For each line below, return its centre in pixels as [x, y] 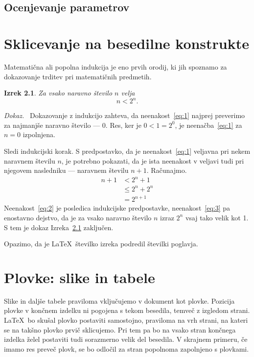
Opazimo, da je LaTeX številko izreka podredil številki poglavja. [101, 244]
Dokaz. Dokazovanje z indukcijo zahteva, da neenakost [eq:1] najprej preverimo [125, 115]
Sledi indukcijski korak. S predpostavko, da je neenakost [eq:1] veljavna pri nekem [127, 151]
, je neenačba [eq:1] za [208, 125]
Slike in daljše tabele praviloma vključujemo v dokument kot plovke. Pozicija [119, 300]
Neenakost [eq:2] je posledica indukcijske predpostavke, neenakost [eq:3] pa [117, 208]
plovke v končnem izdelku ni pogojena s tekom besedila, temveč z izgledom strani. [127, 310]
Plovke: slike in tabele [80, 277]
